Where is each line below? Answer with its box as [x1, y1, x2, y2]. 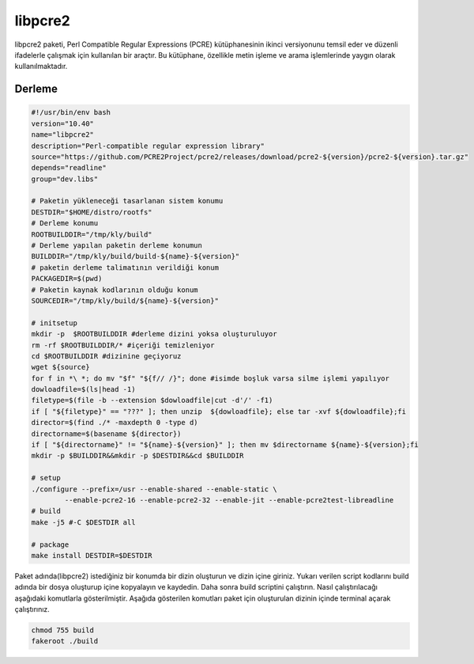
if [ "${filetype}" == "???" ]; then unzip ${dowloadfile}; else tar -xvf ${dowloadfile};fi [31, 407, 407, 415]
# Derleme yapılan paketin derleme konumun [31, 241, 203, 250]
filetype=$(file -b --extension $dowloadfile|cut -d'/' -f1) [31, 396, 273, 405]
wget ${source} [31, 362, 90, 372]
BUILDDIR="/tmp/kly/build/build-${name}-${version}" [31, 252, 240, 261]
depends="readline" [31, 163, 107, 173]
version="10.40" [31, 119, 95, 128]
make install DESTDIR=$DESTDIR [31, 551, 153, 560]
